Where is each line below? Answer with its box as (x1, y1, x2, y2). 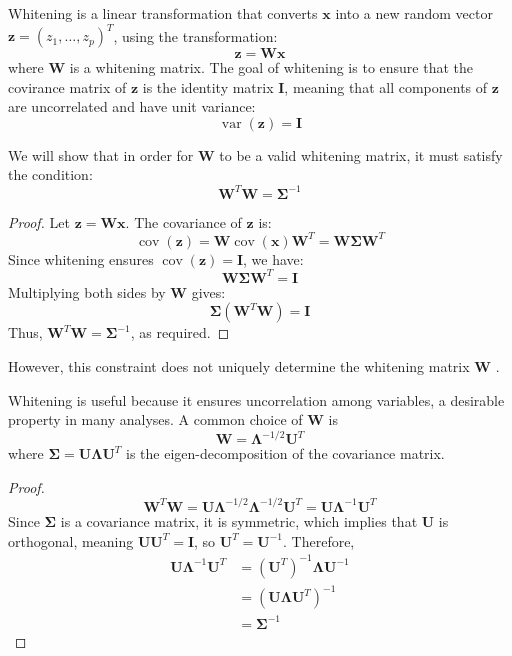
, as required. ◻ (130, 322, 230, 343)
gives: (191, 281, 226, 302)
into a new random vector (335, 3, 493, 23)
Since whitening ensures (8, 248, 154, 269)
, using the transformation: (113, 25, 278, 46)
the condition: (8, 164, 93, 185)
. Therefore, (283, 530, 355, 551)
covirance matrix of (8, 76, 127, 97)
